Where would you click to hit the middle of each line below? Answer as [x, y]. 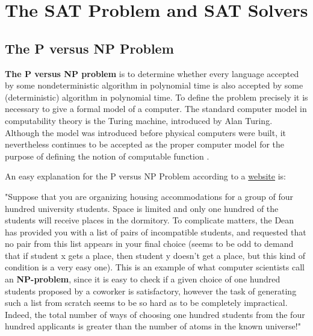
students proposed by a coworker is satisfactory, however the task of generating [151, 291]
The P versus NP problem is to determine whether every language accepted [152, 73]
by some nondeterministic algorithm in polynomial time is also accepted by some [154, 85]
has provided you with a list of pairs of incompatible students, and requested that [156, 232]
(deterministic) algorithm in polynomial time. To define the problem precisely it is [156, 97]
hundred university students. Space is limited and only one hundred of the [142, 208]
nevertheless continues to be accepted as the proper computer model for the [145, 144]
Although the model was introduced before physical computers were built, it [146, 132]
